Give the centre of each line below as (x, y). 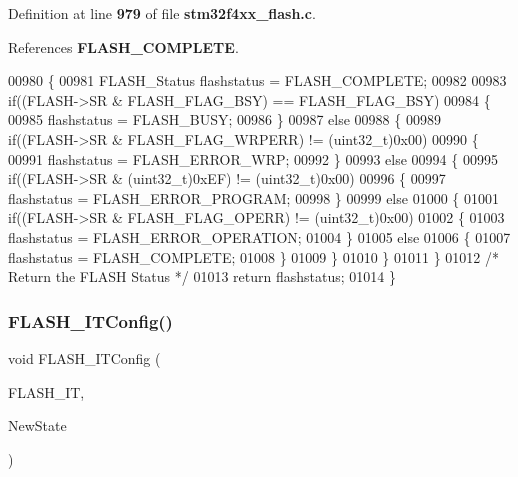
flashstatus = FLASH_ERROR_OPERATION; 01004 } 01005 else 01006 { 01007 (259, 236)
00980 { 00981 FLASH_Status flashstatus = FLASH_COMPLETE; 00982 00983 (257, 80)
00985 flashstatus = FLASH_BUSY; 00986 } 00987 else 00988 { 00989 (224, 119)
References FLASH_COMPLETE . (123, 46)
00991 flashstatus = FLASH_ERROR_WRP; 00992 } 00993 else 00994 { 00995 (253, 158)
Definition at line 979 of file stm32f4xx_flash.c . (162, 13)
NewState (37, 425)
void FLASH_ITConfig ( (84, 357)
